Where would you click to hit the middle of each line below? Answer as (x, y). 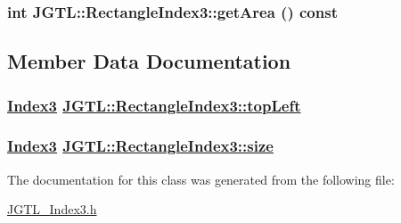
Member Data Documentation (149, 61)
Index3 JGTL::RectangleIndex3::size (140, 146)
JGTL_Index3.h (52, 209)
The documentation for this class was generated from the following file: (201, 179)
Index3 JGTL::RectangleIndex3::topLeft (154, 105)
